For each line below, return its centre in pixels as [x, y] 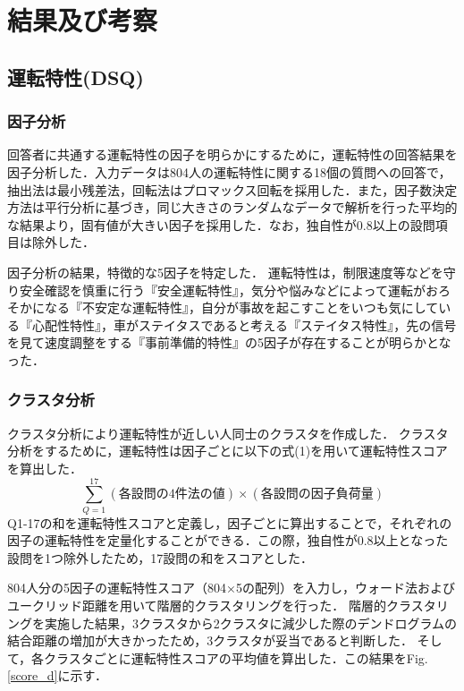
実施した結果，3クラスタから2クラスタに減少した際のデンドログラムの [251, 623]
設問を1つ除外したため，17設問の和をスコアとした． [160, 557]
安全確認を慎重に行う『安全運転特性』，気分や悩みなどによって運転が [222, 290]
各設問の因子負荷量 [317, 495]
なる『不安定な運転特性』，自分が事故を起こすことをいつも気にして [241, 307]
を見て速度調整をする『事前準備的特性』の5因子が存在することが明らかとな [229, 342]
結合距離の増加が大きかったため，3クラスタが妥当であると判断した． [210, 640]
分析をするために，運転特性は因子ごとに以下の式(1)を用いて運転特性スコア [228, 451]
